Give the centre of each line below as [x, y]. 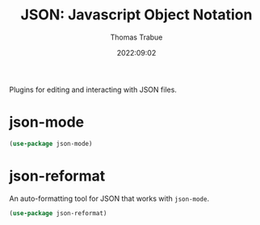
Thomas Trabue [136, 37]
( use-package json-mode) [51, 144]
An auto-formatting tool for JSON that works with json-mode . [109, 198]
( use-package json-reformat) [58, 213]
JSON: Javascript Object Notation [136, 15]
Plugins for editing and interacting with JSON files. [93, 90]
